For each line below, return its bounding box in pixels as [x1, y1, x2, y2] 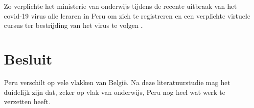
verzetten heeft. [4, 96, 50, 107]
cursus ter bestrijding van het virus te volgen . [4, 20, 143, 30]
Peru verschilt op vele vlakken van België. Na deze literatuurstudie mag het [4, 77, 231, 87]
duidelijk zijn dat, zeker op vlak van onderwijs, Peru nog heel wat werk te [4, 86, 225, 97]
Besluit [4, 48, 52, 68]
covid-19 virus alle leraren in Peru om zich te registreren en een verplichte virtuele [4, 10, 251, 21]
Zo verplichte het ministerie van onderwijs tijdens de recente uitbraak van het [4, 1, 237, 11]
